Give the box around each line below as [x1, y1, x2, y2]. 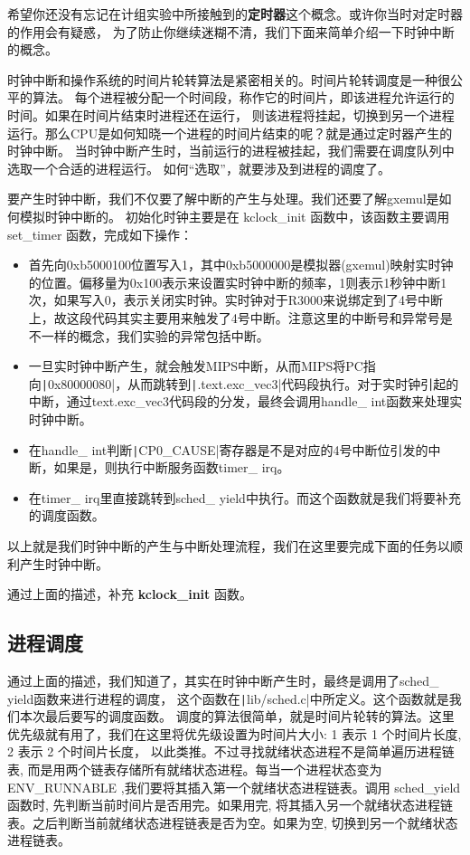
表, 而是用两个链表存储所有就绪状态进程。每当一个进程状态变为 [7, 759, 382, 778]
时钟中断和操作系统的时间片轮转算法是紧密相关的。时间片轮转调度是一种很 [7, 70, 450, 89]
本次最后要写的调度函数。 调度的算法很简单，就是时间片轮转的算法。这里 [19, 707, 455, 726]
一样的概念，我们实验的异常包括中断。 [41, 326, 269, 345]
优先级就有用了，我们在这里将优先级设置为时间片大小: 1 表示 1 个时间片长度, [7, 724, 462, 743]
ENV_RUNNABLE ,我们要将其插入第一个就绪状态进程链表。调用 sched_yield [7, 777, 461, 796]
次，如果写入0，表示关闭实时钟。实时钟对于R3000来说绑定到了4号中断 [28, 290, 444, 309]
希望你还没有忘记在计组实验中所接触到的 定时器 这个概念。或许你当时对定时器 [7, 5, 463, 23]
